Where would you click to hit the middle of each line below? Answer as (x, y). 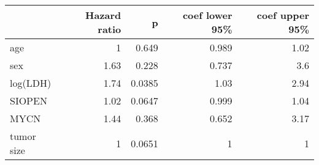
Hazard (103, 15)
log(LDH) (31, 83)
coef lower (207, 15)
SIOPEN (29, 101)
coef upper (283, 15)
